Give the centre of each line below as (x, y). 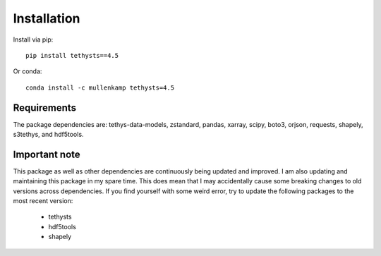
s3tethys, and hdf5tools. (48, 135)
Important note (47, 154)
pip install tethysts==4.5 (72, 55)
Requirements (45, 108)
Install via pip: (33, 39)
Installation (47, 18)
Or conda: (28, 71)
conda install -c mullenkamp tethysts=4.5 (100, 87)
